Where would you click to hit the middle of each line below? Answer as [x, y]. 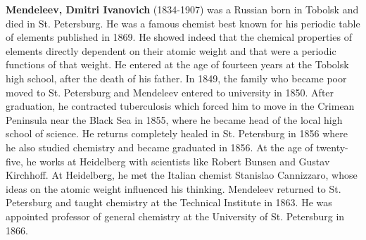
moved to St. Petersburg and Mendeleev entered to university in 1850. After [170, 92]
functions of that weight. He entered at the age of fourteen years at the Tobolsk [177, 64]
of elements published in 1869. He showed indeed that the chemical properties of [179, 37]
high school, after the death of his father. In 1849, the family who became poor [176, 78]
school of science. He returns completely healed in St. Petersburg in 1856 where [177, 133]
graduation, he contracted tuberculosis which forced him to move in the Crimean [180, 106]
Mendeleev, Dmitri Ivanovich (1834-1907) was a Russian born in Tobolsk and [182, 9]
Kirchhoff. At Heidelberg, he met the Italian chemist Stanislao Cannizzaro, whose [182, 175]
